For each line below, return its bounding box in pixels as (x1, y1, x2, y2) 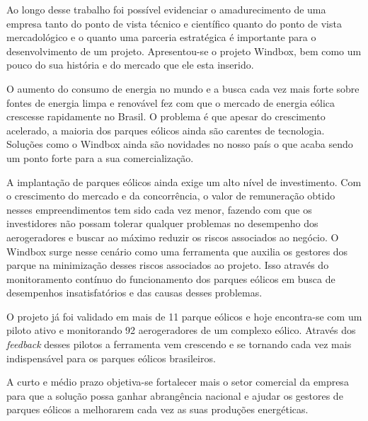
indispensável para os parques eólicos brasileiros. (6, 350, 216, 365)
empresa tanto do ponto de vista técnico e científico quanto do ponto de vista (6, 16, 342, 30)
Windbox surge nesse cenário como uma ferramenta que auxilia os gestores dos (6, 243, 348, 258)
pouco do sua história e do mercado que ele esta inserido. (6, 57, 254, 72)
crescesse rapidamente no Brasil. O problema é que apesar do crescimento (6, 109, 326, 124)
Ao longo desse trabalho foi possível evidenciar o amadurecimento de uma (6, 2, 326, 16)
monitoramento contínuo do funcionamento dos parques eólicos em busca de (6, 271, 335, 286)
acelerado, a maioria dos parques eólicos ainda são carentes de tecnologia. (6, 122, 325, 137)
